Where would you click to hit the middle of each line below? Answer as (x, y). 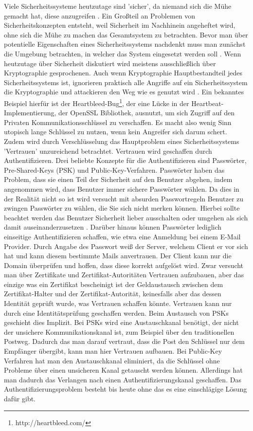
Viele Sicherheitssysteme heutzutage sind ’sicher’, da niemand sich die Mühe (118, 6)
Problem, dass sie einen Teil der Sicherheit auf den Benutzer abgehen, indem (118, 179)
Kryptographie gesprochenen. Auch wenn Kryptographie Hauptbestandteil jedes (123, 73)
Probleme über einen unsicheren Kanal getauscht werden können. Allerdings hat (123, 370)
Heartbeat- (208, 103)
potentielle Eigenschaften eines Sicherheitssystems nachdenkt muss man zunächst (125, 44)
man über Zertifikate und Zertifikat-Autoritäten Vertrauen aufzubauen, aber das (124, 275)
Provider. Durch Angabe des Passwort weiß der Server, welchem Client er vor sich (126, 246)
